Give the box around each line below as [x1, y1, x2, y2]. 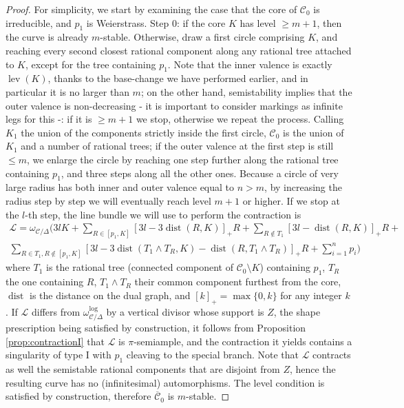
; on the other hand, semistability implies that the [140, 84, 352, 99]
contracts [312, 347, 351, 362]
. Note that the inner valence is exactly [167, 57, 332, 71]
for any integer [280, 287, 342, 302]
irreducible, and [6, 15, 72, 30]
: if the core [176, 15, 226, 30]
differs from [32, 304, 81, 318]
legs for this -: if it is [6, 112, 92, 126]
